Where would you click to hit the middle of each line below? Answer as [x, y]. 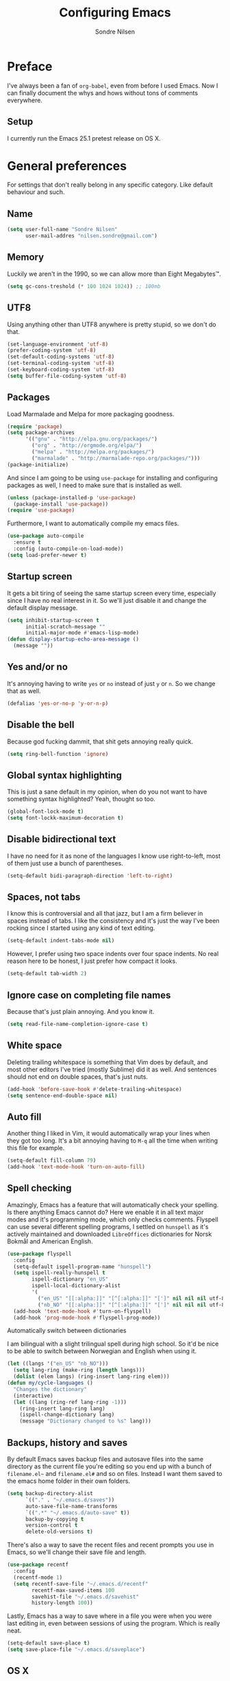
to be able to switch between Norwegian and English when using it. [102, 1351]
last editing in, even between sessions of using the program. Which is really [114, 1623]
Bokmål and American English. [50, 1241]
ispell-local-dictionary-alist [76, 1286]
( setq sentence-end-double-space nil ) [62, 1095]
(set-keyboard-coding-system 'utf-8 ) [61, 370]
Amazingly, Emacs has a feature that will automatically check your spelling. [113, 1204]
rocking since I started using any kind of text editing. [81, 928]
